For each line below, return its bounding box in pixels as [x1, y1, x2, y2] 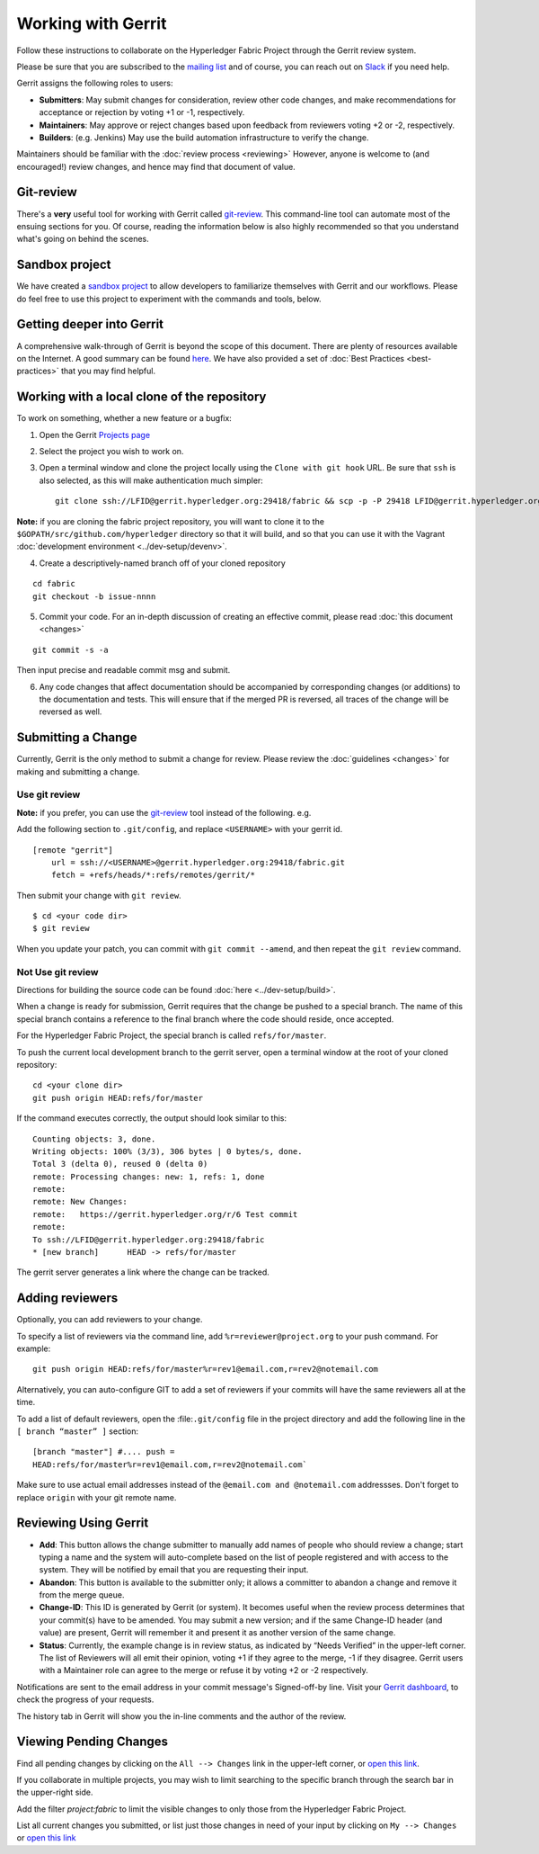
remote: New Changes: [32, 1196, 128, 1207]
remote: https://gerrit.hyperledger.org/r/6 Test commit [32, 1209, 298, 1219]
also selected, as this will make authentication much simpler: [39, 475, 264, 486]
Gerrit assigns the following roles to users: [16, 77, 173, 89]
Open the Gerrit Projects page [39, 429, 151, 440]
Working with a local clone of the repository [16, 390, 267, 405]
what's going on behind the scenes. [16, 234, 150, 245]
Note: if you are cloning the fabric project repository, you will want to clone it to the [16, 515, 325, 526]
